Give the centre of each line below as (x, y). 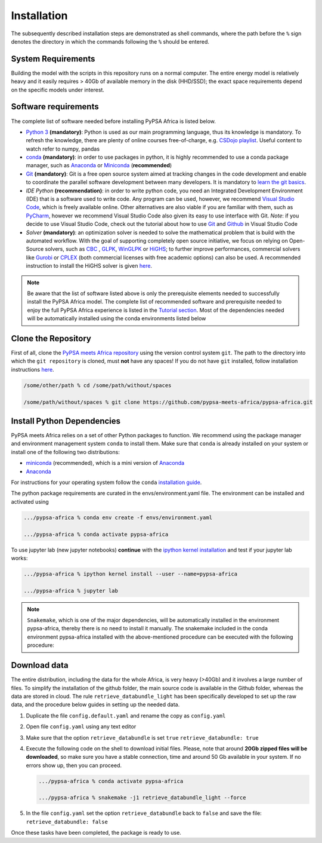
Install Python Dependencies (66, 421)
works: (19, 558)
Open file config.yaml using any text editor (81, 726)
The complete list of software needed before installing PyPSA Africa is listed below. (113, 121)
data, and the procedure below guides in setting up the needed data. (95, 704)
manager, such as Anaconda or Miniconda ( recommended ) (99, 165)
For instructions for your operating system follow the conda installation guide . (106, 482)
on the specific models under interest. (58, 90)
